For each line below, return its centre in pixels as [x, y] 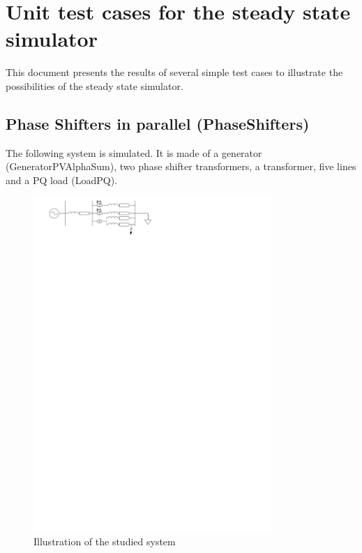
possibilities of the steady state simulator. [95, 85]
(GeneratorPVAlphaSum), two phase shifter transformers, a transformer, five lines [181, 166]
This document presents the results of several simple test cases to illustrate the [174, 72]
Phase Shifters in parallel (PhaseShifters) [158, 123]
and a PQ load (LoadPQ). [62, 180]
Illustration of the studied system [105, 541]
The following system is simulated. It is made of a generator [134, 152]
